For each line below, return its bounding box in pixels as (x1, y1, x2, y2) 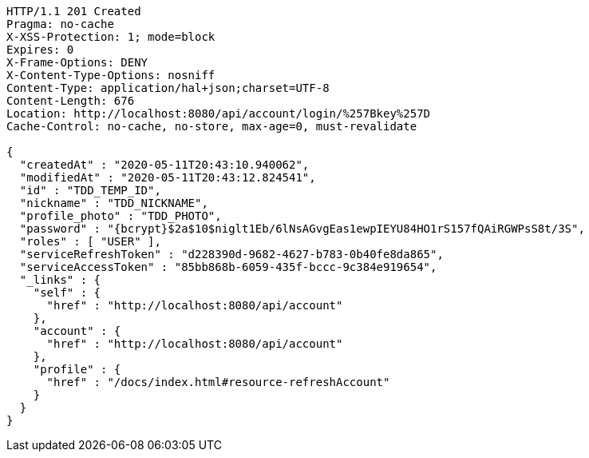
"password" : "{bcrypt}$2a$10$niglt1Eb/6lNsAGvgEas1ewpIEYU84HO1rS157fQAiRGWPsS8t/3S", (19, 222, 585, 235)
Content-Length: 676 (6, 94, 135, 107)
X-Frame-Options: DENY (6, 56, 148, 69)
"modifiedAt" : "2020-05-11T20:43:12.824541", (19, 171, 316, 184)
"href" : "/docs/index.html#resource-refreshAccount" (46, 376, 390, 388)
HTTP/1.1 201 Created (6, 5, 141, 18)
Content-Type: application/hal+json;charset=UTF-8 (6, 82, 330, 94)
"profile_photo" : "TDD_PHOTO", (19, 209, 222, 222)
